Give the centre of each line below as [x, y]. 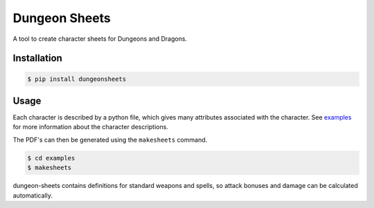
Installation [37, 58]
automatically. [33, 195]
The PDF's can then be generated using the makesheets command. [110, 140]
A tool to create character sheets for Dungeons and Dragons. [100, 39]
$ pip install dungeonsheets [77, 79]
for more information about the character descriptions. [91, 127]
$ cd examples [51, 158]
